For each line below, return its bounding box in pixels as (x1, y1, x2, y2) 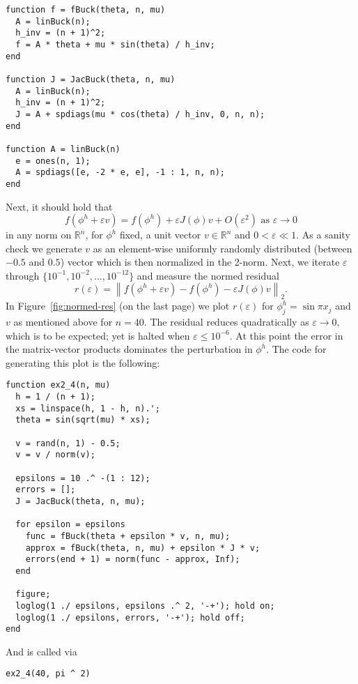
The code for (272, 342, 327, 356)
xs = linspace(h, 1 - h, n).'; (15, 403, 160, 413)
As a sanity (302, 227, 350, 242)
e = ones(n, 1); (15, 155, 91, 166)
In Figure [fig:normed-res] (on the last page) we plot (6, 298, 230, 313)
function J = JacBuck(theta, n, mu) (6, 74, 176, 84)
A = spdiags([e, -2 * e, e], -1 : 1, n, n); (15, 167, 225, 178)
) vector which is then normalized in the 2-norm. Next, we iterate (60, 254, 340, 269)
